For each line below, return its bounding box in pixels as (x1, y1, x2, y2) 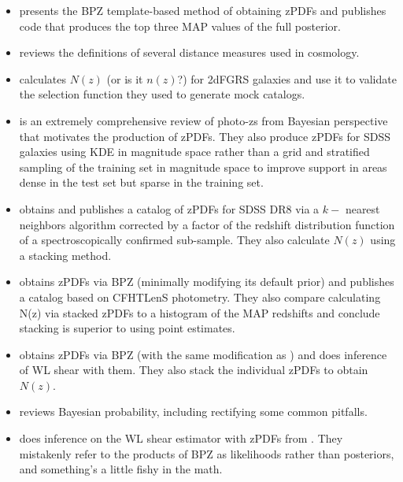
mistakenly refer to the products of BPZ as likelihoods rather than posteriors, (19, 445, 394, 462)
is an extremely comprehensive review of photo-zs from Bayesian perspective (19, 112, 388, 128)
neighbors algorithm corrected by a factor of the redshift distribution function (19, 216, 395, 232)
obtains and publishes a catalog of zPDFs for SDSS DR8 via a (19, 200, 320, 217)
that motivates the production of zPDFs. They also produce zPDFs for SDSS (19, 128, 391, 144)
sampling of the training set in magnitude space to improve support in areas (19, 158, 387, 175)
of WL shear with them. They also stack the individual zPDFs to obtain (19, 361, 368, 378)
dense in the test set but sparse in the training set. (19, 174, 264, 191)
